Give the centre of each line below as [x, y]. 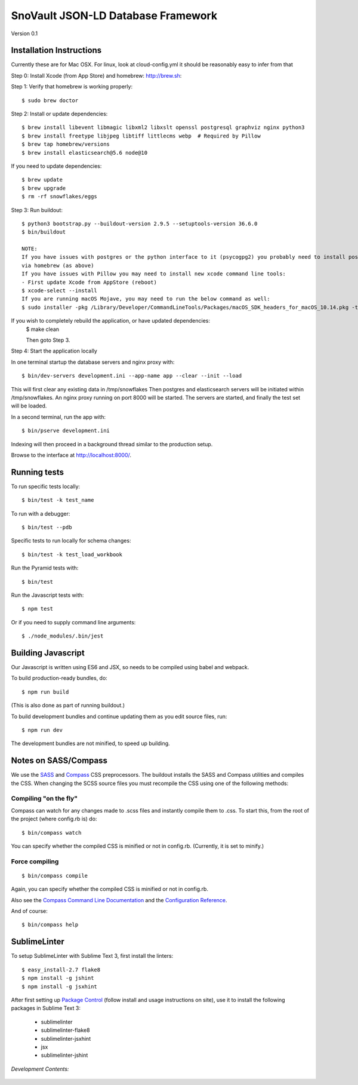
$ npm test [38, 609]
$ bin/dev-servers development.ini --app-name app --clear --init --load [132, 376]
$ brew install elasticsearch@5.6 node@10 [85, 153]
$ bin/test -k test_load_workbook [72, 554]
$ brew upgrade [44, 188]
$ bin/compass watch [52, 833]
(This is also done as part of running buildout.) [68, 706]
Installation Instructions [56, 50]
